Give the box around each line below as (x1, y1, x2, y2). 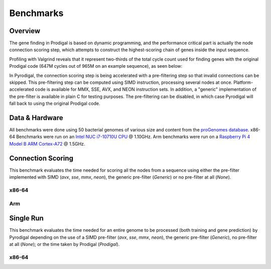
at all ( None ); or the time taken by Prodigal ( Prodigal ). (9, 241, 120, 247)
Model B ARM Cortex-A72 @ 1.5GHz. (9, 141, 85, 147)
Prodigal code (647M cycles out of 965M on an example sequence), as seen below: (9, 63, 183, 69)
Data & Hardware (9, 113, 64, 122)
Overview (9, 27, 41, 35)
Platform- (233, 79, 253, 85)
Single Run (9, 214, 44, 223)
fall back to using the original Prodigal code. (9, 100, 100, 106)
